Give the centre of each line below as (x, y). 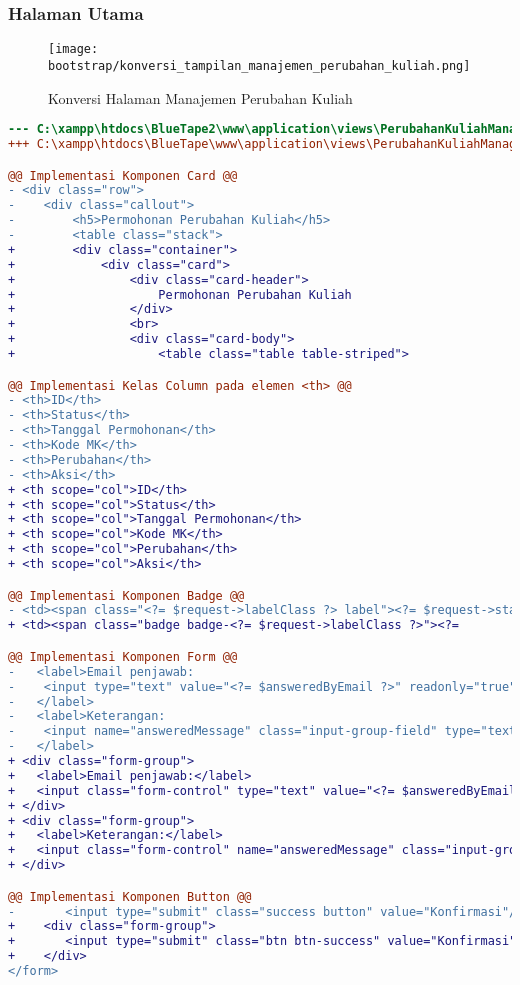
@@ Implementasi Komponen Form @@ (123, 656)
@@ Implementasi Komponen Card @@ (123, 175)
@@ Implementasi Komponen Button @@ (130, 896)
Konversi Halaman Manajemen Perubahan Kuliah (200, 97)
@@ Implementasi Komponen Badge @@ (126, 595)
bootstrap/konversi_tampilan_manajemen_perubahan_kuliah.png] (259, 65)
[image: (73, 49)
